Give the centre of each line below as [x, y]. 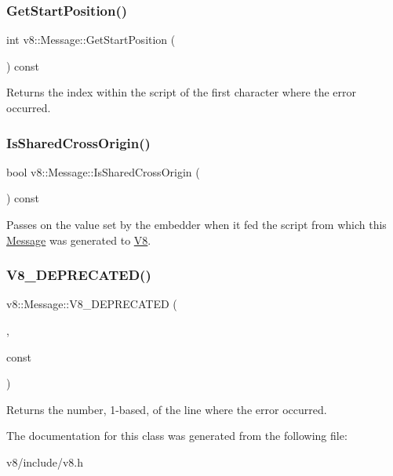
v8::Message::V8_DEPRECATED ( [92, 304]
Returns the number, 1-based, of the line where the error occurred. [167, 409]
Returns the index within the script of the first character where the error [182, 92]
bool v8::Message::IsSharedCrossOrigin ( [103, 171]
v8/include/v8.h [45, 461]
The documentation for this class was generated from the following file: [177, 436]
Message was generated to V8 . [79, 240]
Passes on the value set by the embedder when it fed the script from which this [196, 224]
